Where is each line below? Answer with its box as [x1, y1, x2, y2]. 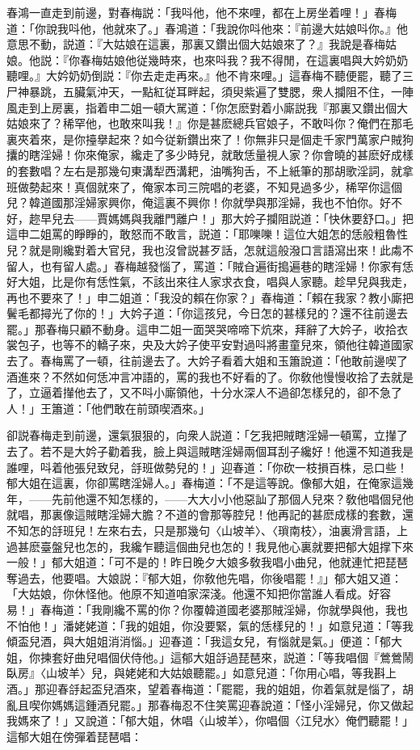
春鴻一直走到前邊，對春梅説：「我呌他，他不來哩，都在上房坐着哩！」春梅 [6, 4, 397, 20]
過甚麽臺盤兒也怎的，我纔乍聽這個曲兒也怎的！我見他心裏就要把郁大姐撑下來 [6, 537, 414, 554]
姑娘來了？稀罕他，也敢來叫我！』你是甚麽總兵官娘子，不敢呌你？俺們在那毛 [6, 115, 414, 132]
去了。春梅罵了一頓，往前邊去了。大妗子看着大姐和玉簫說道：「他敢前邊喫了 [6, 352, 408, 369]
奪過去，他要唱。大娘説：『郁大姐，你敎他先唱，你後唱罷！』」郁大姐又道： [6, 569, 402, 586]
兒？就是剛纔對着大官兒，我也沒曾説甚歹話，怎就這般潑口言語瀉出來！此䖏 [6, 241, 402, 258]
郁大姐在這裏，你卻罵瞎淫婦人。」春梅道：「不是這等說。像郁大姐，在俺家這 [6, 474, 402, 491]
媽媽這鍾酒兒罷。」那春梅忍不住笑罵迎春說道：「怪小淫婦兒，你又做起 [51, 696, 414, 713]
